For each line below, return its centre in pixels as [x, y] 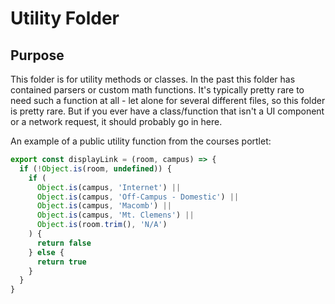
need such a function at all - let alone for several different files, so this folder [168, 100]
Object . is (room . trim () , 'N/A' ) [102, 225]
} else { [46, 252]
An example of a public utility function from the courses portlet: [141, 141]
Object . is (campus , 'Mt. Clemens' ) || [115, 215]
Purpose [37, 55]
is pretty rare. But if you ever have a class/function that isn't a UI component [167, 111]
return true [61, 262]
